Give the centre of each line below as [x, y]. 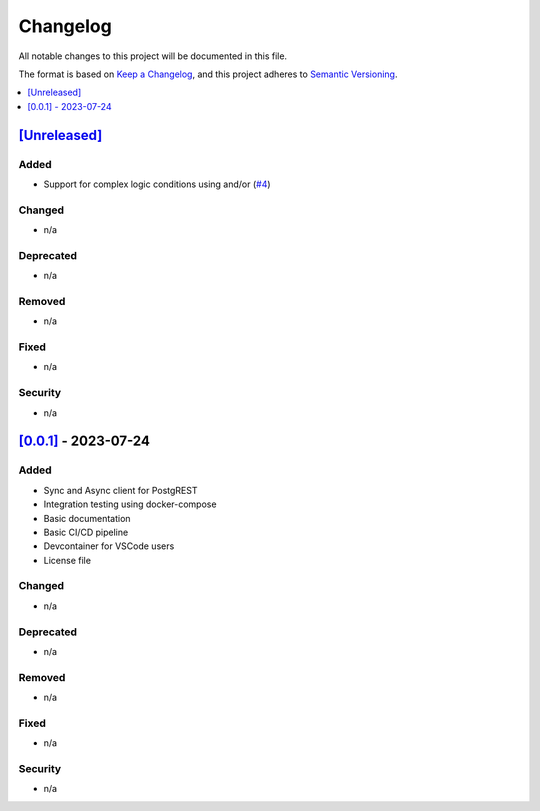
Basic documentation [87, 518]
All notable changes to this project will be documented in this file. [153, 56]
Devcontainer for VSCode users [109, 546]
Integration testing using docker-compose [130, 504]
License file [67, 560]
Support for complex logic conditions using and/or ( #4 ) [157, 184]
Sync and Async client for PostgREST [120, 490]
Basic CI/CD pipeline [86, 532]
